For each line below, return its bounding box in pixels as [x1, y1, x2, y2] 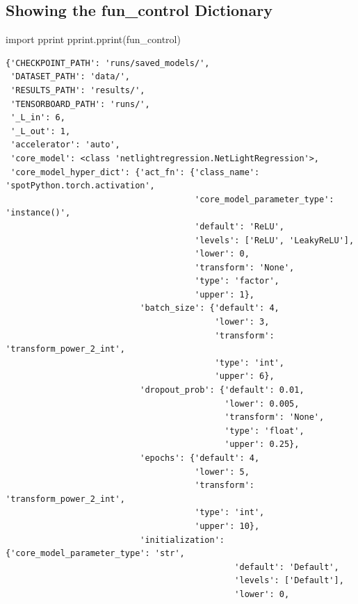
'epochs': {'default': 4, [140, 453, 260, 464]
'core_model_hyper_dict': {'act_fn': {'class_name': [10, 167, 260, 177]
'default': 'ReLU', [195, 221, 284, 231]
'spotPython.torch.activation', [6, 181, 155, 191]
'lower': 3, [214, 317, 270, 327]
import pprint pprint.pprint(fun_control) [6, 32, 181, 47]
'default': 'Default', [234, 562, 339, 572]
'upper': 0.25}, [225, 439, 300, 450]
